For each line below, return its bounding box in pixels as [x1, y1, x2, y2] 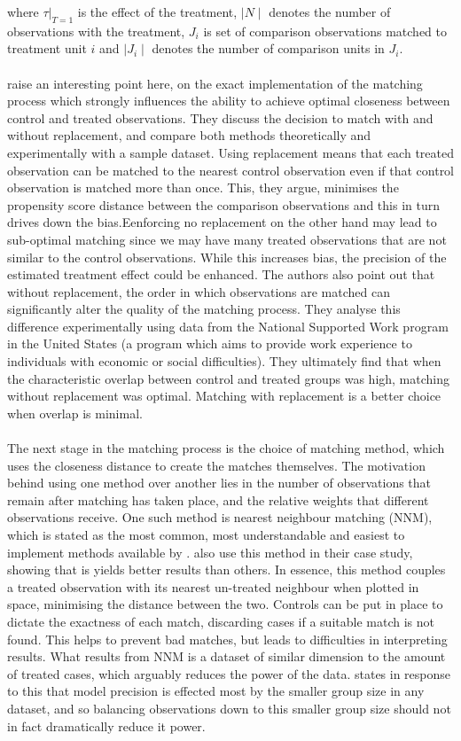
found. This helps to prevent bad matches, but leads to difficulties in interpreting [7, 629, 448, 648]
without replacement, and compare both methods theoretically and [7, 126, 371, 144]
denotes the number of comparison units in [152, 39, 385, 58]
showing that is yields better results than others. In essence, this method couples [7, 560, 446, 579]
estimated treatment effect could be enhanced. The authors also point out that [7, 265, 435, 284]
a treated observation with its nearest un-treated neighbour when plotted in [7, 577, 419, 596]
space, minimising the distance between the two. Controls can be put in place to [7, 595, 443, 613]
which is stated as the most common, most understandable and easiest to [7, 526, 405, 544]
